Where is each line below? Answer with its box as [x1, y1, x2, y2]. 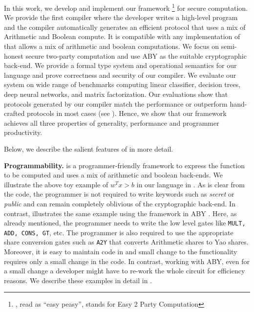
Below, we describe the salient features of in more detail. [4, 143, 173, 154]
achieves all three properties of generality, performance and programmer [4, 117, 219, 128]
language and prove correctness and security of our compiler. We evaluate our [4, 69, 236, 80]
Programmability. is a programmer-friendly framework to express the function [4, 160, 245, 170]
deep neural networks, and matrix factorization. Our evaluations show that [4, 89, 228, 99]
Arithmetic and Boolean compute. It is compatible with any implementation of [4, 31, 240, 42]
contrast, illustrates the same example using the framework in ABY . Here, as [4, 208, 237, 218]
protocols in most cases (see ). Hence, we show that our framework [27, 108, 227, 118]
